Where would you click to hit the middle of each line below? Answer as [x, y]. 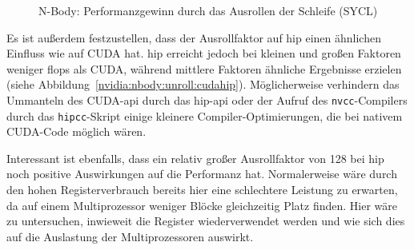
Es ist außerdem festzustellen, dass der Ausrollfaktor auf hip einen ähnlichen [194, 37]
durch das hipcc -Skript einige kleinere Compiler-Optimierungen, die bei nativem [205, 115]
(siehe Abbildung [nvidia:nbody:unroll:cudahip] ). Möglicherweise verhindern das [203, 84]
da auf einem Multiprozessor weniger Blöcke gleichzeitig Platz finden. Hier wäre [202, 205]
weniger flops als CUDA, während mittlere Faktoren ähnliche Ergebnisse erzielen [204, 68]
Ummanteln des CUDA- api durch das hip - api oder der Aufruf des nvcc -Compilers [207, 99]
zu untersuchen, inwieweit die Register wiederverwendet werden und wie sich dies [206, 221]
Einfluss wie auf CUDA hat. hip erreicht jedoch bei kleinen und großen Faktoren [204, 53]
